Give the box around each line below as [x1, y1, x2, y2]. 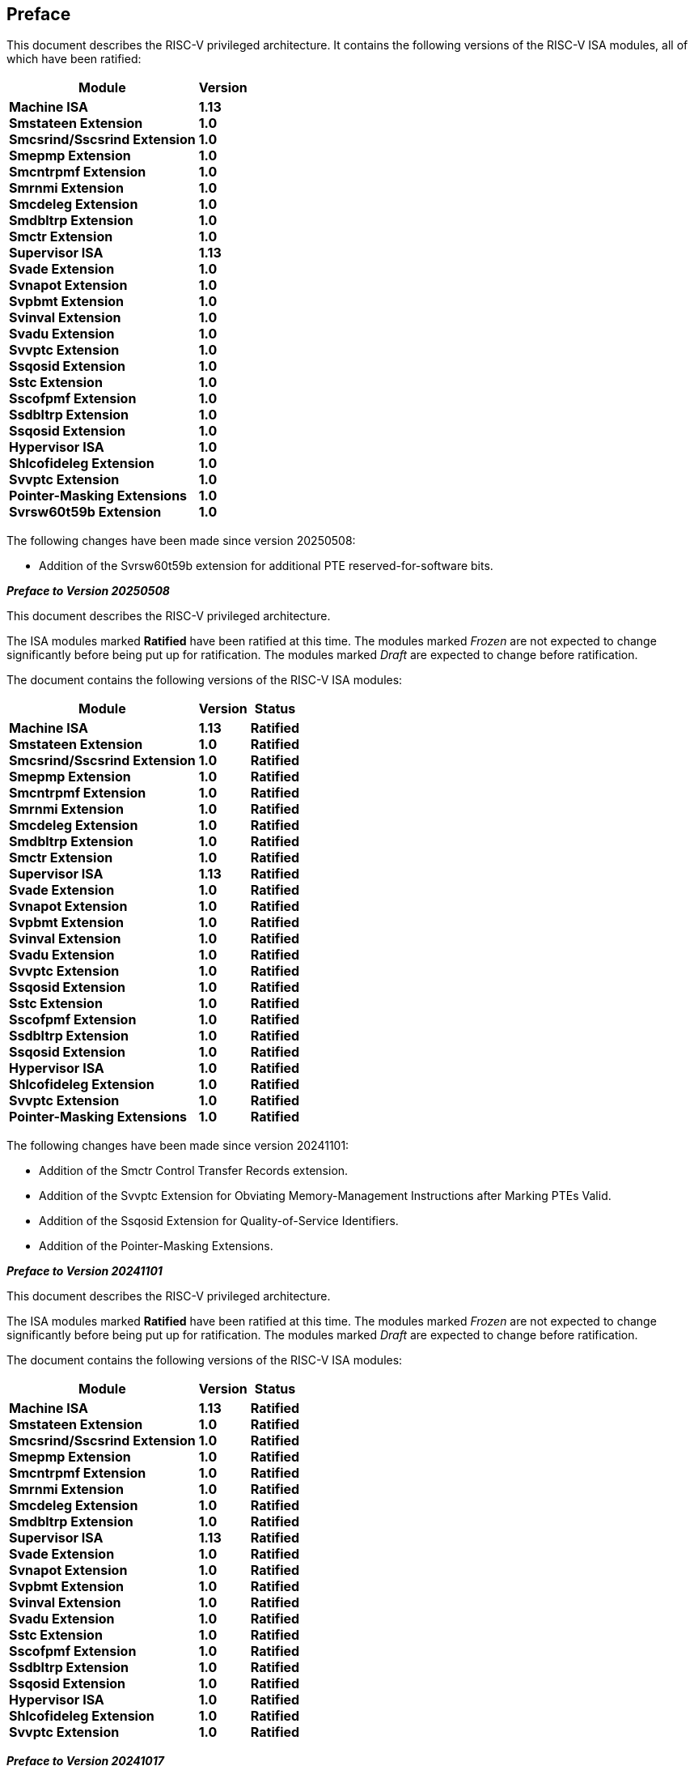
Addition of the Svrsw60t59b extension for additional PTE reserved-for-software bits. [39, 559, 493, 573]
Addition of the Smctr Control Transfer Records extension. [39, 1164, 349, 1178]
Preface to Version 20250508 [6, 584, 170, 598]
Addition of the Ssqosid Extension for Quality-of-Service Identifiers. [39, 1214, 399, 1228]
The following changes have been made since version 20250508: [6, 534, 356, 548]
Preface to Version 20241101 [6, 1264, 163, 1279]
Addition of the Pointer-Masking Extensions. [39, 1239, 273, 1253]
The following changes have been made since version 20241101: [6, 1138, 349, 1153]
